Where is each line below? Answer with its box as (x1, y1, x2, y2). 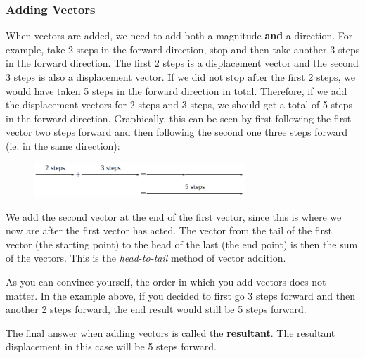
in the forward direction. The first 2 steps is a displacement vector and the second (6, 56, 359, 70)
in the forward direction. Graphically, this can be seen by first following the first (6, 110, 352, 125)
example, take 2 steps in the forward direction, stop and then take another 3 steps (6, 41, 360, 56)
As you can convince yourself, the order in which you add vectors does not (6, 274, 326, 289)
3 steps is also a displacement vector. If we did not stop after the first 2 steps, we (6, 70, 355, 84)
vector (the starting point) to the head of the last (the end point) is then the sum (6, 236, 358, 251)
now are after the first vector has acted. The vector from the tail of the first (6, 223, 333, 238)
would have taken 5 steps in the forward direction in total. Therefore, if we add (6, 83, 347, 98)
